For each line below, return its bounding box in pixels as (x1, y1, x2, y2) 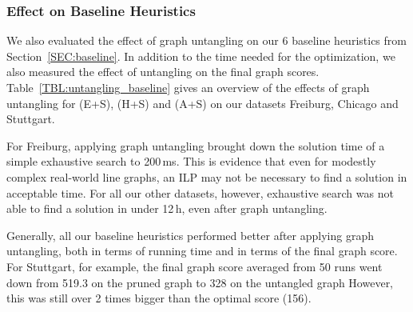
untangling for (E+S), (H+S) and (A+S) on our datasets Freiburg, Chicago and (6, 94, 399, 111)
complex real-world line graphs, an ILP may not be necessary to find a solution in (6, 168, 407, 185)
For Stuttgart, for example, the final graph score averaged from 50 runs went (6, 258, 383, 274)
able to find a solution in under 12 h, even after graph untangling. (6, 200, 328, 217)
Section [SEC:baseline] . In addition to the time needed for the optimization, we (6, 47, 395, 64)
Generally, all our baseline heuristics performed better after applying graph (6, 226, 374, 243)
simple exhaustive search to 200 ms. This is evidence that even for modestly (6, 153, 376, 170)
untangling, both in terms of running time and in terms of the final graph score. (6, 242, 398, 259)
